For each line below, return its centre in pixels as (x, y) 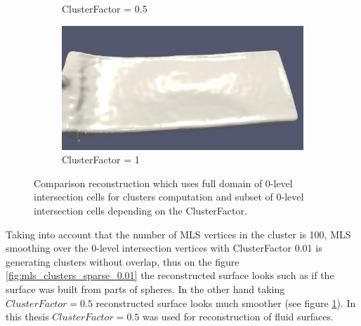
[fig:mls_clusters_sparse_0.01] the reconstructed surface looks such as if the (170, 275)
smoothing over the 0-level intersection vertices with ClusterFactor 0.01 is (164, 248)
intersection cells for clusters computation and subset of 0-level (169, 197)
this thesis (27, 317)
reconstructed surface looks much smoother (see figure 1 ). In (226, 303)
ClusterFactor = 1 (101, 159)
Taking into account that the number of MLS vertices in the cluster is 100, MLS (178, 234)
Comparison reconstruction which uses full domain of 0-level (163, 183)
